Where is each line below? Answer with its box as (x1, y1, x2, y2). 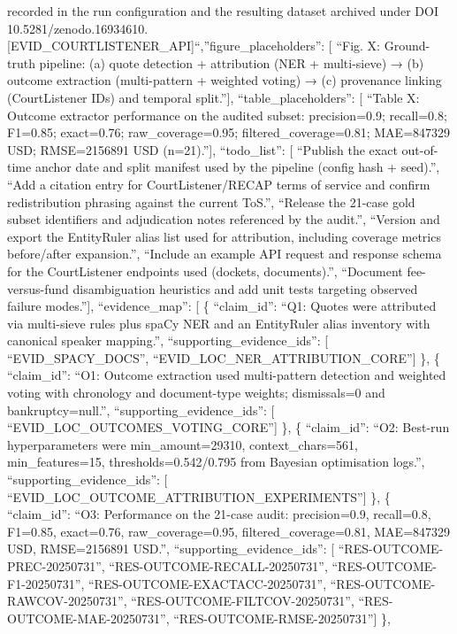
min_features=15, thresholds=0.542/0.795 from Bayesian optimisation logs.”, (7, 452, 425, 471)
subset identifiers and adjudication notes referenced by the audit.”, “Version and (7, 210, 440, 228)
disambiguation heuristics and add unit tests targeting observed (72, 279, 418, 298)
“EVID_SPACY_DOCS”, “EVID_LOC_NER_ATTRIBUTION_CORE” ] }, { (7, 348, 440, 367)
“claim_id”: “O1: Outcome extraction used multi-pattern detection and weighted (7, 366, 446, 384)
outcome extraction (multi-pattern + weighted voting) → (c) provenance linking (7, 71, 442, 89)
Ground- (384, 36, 430, 55)
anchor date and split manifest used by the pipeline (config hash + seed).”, (34, 158, 440, 176)
